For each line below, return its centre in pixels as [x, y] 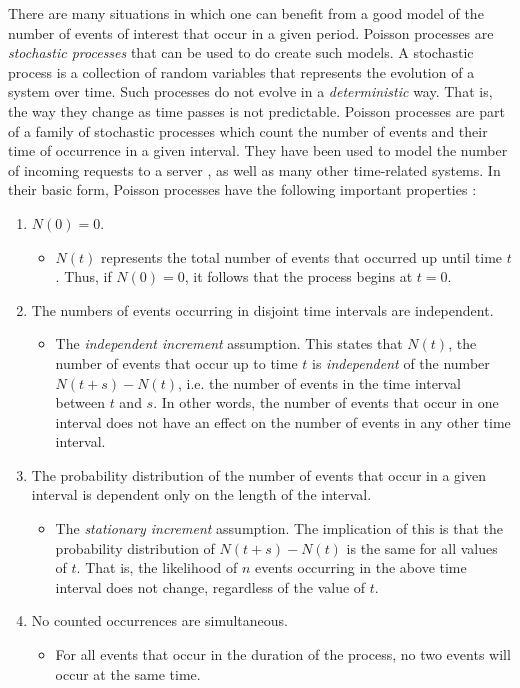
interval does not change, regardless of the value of [210, 586]
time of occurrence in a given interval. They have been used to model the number [258, 150]
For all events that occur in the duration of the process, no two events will [283, 654]
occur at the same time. [128, 673]
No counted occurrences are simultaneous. [160, 620]
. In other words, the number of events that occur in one [326, 402]
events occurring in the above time [361, 567]
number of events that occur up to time [176, 362]
